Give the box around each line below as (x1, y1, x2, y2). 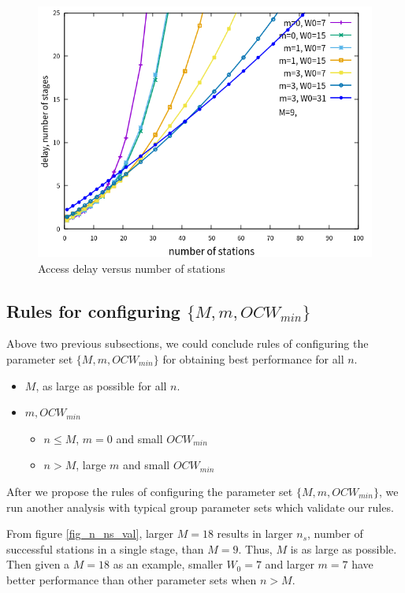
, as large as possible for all (35, 377, 167, 393)
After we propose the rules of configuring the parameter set (6, 483, 293, 499)
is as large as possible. (290, 540, 397, 557)
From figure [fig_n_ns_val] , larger (6, 525, 174, 542)
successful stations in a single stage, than (6, 540, 204, 557)
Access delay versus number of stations (38, 259, 225, 276)
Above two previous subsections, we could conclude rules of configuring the (6, 335, 369, 352)
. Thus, (238, 540, 273, 557)
